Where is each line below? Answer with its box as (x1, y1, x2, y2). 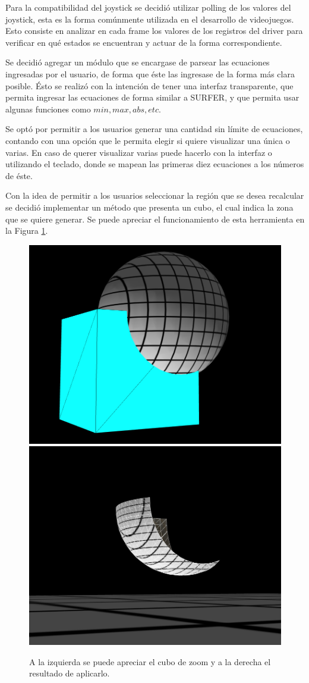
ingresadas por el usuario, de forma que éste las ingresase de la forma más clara (5, 67, 295, 80)
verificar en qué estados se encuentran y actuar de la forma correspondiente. (5, 36, 282, 48)
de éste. (5, 169, 33, 181)
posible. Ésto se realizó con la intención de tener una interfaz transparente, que (5, 79, 294, 92)
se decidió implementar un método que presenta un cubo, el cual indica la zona (5, 200, 294, 213)
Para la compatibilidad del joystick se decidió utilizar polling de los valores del (5, 1, 291, 13)
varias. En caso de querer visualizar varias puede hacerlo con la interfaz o (5, 146, 272, 158)
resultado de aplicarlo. (29, 667, 110, 679)
